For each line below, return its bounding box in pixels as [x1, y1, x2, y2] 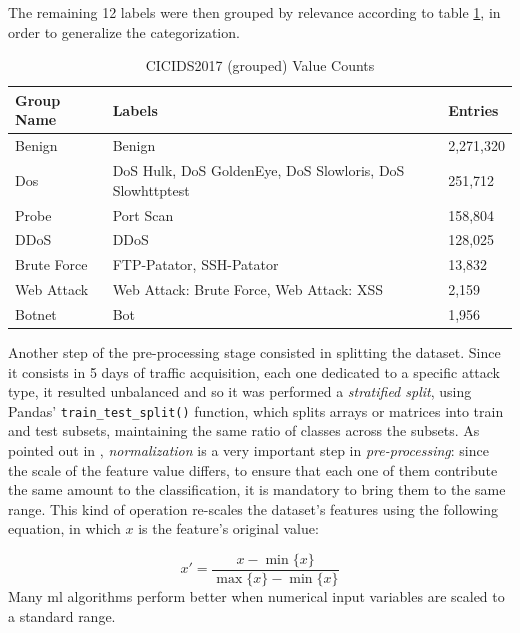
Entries [448, 99, 499, 120]
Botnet [15, 303, 57, 324]
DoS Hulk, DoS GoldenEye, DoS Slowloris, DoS [112, 160, 405, 181]
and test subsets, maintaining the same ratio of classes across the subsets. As [8, 420, 480, 441]
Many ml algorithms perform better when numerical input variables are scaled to [8, 586, 505, 607]
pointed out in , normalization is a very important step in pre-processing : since [8, 440, 489, 460]
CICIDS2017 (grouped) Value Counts [145, 55, 375, 76]
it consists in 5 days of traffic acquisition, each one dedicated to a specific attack [8, 361, 501, 382]
